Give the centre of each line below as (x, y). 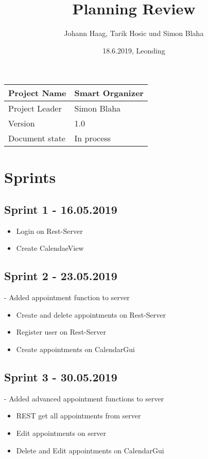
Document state (37, 138)
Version (22, 123)
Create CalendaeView (50, 248)
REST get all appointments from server (79, 416)
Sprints (30, 177)
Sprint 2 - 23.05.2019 (61, 276)
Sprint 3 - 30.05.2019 (61, 377)
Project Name (37, 93)
